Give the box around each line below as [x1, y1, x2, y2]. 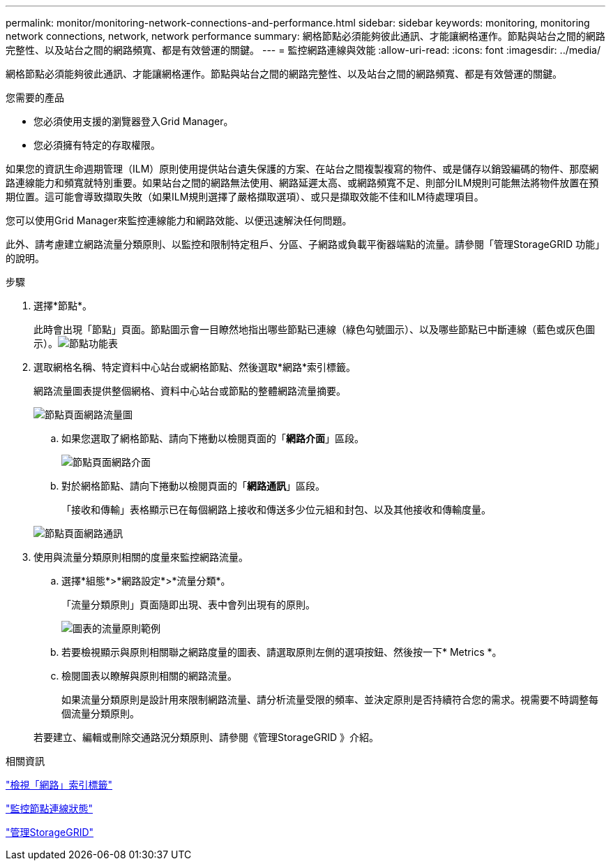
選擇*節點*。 [33, 300, 93, 311]
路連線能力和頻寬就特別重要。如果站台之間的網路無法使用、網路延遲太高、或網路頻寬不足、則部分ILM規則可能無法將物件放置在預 [6, 177, 599, 189]
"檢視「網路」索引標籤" [6, 779, 113, 791]
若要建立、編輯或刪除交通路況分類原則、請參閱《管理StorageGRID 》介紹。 [33, 731, 379, 743]
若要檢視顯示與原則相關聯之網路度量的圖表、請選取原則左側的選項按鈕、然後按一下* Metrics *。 [61, 646, 502, 658]
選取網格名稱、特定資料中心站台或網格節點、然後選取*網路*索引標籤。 [33, 361, 356, 373]
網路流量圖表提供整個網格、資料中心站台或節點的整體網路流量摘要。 [33, 385, 346, 397]
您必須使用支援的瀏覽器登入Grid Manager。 [33, 115, 234, 127]
